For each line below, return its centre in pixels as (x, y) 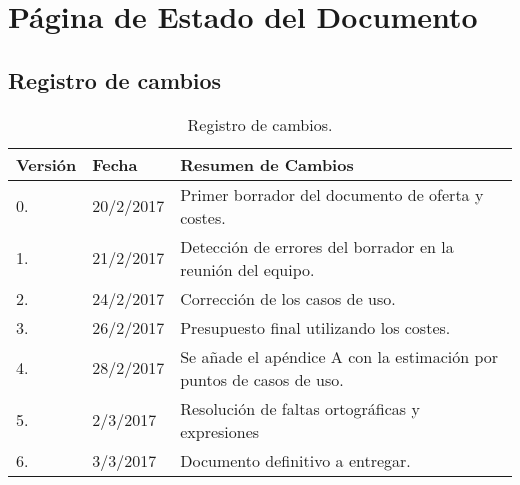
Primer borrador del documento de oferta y (332, 194)
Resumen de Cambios (267, 164)
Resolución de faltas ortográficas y (300, 408)
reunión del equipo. (247, 269)
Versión (46, 164)
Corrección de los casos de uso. (288, 298)
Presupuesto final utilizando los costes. (315, 327)
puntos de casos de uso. (262, 379)
